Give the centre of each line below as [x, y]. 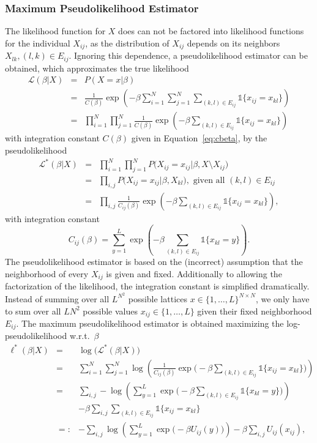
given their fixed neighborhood [255, 311]
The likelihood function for [55, 31]
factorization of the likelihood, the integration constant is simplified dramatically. [157, 286]
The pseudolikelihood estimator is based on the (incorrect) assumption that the [154, 262]
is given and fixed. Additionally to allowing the [194, 273]
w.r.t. [80, 336]
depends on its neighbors [233, 43]
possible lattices [158, 298]
